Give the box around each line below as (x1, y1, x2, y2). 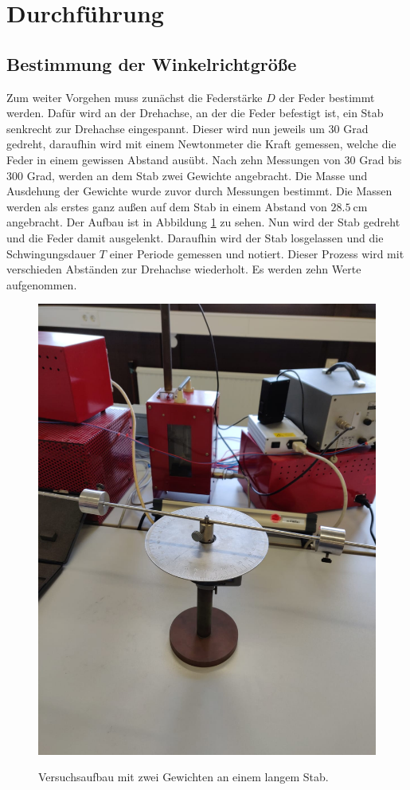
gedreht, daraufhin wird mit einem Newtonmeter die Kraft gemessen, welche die (6, 136, 396, 152)
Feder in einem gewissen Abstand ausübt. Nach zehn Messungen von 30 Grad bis (6, 151, 402, 167)
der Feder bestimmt (279, 88, 375, 105)
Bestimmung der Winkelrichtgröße (6, 51, 297, 76)
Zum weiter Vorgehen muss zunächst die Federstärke (6, 88, 263, 105)
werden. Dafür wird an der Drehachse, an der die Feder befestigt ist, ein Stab (6, 104, 384, 121)
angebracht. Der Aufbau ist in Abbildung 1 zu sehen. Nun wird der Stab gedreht (6, 214, 400, 230)
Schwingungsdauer (6, 245, 96, 261)
